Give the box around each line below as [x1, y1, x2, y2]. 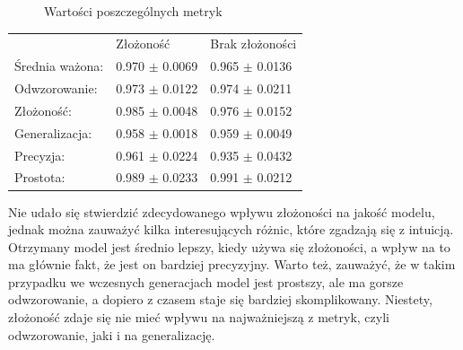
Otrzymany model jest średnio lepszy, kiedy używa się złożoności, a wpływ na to [8, 237, 450, 256]
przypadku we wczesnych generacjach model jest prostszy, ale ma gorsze [8, 272, 404, 291]
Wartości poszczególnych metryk [44, 2, 223, 20]
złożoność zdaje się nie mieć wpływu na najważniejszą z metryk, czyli [8, 308, 389, 327]
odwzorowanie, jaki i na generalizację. [8, 325, 215, 344]
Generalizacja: [14, 123, 92, 142]
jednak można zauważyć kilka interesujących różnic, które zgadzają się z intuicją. [8, 220, 454, 239]
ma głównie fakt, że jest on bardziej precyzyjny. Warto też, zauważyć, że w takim [8, 255, 456, 274]
